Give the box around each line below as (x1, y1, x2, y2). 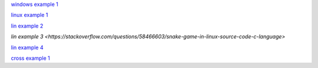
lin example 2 (11, 22, 44, 29)
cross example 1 (11, 55, 50, 62)
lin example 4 (11, 44, 44, 51)
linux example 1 (11, 12, 48, 19)
